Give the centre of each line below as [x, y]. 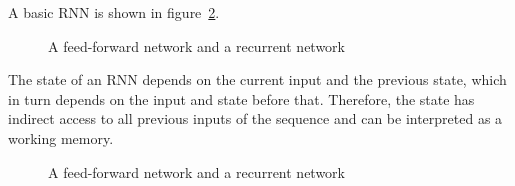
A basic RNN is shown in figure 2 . [114, 12]
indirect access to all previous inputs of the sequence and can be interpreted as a [255, 118]
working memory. [61, 137]
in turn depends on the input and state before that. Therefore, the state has [241, 98]
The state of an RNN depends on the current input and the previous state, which [257, 79]
